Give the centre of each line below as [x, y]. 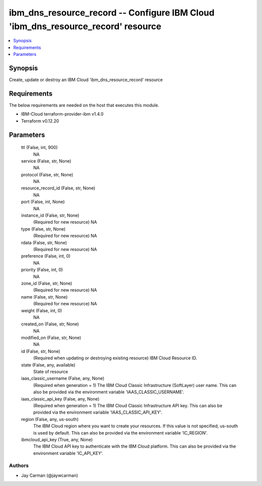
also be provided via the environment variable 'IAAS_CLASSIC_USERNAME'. [109, 392]
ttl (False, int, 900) [39, 148]
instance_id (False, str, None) [50, 216]
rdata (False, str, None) [44, 242]
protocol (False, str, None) [47, 174]
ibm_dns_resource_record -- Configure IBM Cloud [112, 13]
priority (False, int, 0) [42, 270]
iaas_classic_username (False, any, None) [63, 378]
